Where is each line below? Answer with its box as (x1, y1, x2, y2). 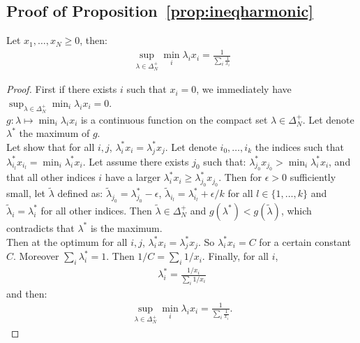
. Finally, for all (202, 249, 269, 263)
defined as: (57, 186, 103, 200)
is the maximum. (90, 220, 163, 235)
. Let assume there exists (82, 154, 189, 168)
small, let (6, 186, 46, 200)
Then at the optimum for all (6, 234, 128, 249)
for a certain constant (259, 234, 351, 249)
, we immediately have (196, 82, 292, 96)
